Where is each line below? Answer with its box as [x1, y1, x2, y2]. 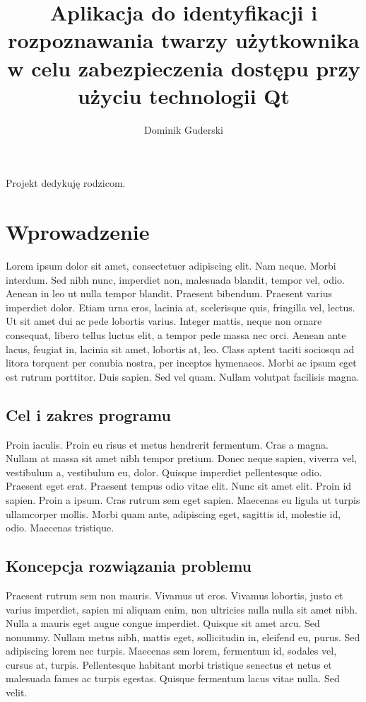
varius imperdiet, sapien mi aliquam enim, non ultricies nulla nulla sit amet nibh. [6, 602, 358, 616]
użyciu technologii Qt [77, 81, 290, 110]
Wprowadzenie [6, 217, 150, 246]
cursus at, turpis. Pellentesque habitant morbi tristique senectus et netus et [6, 657, 332, 672]
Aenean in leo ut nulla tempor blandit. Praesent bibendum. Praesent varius [6, 286, 333, 301]
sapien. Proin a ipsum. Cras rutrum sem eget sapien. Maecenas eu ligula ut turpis [6, 492, 360, 507]
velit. [6, 685, 28, 700]
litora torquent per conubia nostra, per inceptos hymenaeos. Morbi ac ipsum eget [6, 355, 357, 370]
